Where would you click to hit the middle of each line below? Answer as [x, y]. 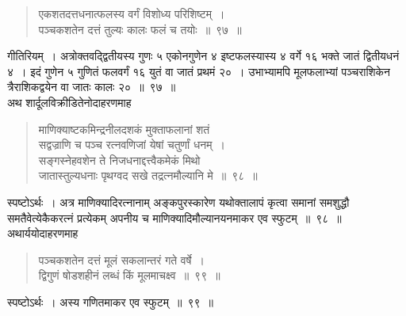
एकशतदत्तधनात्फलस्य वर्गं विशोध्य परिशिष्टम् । [132, 13]
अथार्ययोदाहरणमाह [43, 233]
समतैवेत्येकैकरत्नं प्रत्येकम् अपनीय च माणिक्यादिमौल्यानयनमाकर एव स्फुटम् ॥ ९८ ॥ [174, 217]
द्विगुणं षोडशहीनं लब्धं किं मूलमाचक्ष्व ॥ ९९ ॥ [129, 275]
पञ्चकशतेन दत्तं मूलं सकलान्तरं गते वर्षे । [121, 259]
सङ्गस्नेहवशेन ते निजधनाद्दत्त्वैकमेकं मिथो [119, 160]
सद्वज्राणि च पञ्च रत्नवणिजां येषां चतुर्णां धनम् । [132, 145]
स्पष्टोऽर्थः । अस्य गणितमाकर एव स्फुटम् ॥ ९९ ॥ [110, 301]
